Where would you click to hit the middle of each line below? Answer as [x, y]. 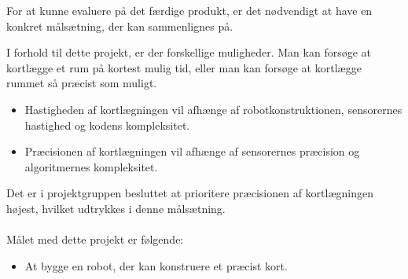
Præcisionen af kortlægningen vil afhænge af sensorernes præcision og [192, 151]
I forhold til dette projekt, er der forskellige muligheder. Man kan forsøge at [189, 52]
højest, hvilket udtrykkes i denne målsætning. [116, 208]
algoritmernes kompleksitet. [91, 166]
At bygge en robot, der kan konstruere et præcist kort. [156, 265]
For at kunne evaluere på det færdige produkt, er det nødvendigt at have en [189, 10]
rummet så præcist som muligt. [82, 83]
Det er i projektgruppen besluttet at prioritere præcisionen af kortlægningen [190, 193]
